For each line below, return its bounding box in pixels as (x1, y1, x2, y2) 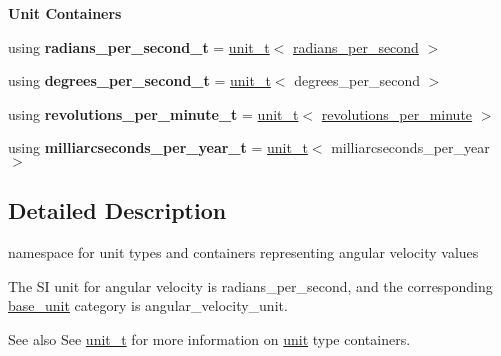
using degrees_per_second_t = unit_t (8, 70, 271, 91)
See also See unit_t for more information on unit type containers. (8, 328, 411, 349)
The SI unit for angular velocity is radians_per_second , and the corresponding (8, 275, 493, 296)
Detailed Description (8, 195, 227, 226)
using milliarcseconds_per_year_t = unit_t (8, 137, 308, 158)
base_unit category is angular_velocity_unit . (8, 295, 288, 316)
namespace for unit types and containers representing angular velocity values (8, 242, 479, 263)
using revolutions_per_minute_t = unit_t (8, 103, 299, 124)
